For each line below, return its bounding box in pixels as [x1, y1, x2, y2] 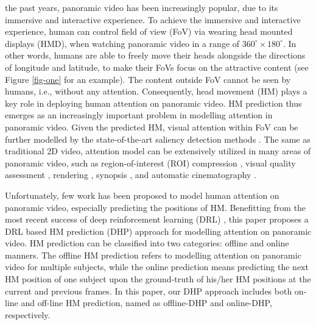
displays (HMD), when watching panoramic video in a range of [5, 37, 240, 49]
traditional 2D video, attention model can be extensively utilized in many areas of [5, 145, 311, 157]
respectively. [5, 308, 51, 321]
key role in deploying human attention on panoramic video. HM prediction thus [5, 96, 302, 109]
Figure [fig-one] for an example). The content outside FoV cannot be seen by [5, 73, 291, 85]
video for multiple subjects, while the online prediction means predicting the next [5, 260, 309, 273]
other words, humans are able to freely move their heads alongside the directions [5, 49, 306, 62]
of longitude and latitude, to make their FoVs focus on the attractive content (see [5, 60, 309, 73]
